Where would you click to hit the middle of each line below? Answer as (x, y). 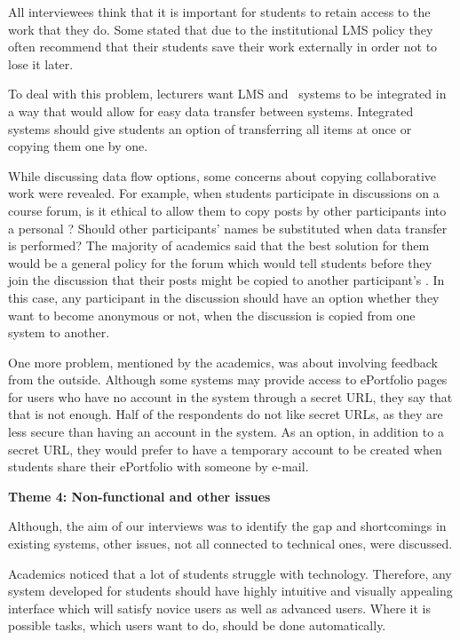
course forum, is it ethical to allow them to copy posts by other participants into (227, 210)
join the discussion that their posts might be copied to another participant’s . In (226, 280)
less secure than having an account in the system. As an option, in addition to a (226, 432)
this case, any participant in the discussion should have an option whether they (224, 297)
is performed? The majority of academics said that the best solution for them (219, 245)
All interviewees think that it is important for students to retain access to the (219, 12)
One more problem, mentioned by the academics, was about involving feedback (223, 362)
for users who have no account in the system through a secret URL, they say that (230, 396)
